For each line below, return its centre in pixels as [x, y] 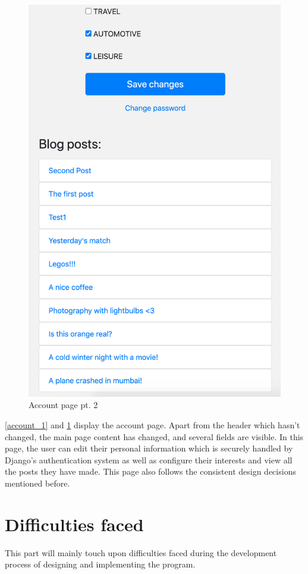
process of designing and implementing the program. [100, 564]
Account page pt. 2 [63, 405]
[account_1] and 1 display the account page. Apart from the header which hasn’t [153, 425]
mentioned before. [37, 483]
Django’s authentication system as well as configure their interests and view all [149, 459]
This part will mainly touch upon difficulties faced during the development [141, 552]
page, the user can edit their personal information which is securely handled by [149, 448]
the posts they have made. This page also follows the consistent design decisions [150, 471]
